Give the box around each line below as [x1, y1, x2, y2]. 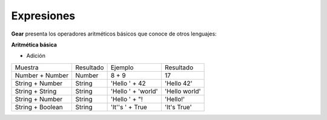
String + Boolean [15, 103, 63, 111]
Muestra [15, 63, 39, 72]
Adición [26, 52, 45, 60]
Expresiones [11, 9, 76, 22]
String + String [15, 87, 57, 95]
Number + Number [15, 71, 69, 80]
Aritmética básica [11, 41, 58, 48]
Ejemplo [110, 63, 134, 72]
